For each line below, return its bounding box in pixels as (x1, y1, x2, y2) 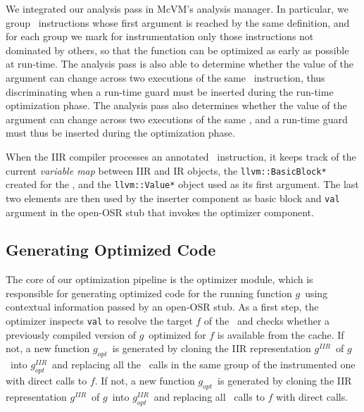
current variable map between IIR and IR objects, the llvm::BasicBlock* (6, 163, 327, 177)
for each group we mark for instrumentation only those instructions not (6, 29, 314, 44)
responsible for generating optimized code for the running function (6, 285, 292, 300)
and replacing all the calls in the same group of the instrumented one (51, 357, 356, 372)
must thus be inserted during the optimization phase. (6, 125, 235, 140)
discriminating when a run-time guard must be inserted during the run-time (6, 84, 334, 99)
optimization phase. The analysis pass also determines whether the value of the (6, 98, 347, 113)
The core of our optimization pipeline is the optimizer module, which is (6, 272, 313, 287)
